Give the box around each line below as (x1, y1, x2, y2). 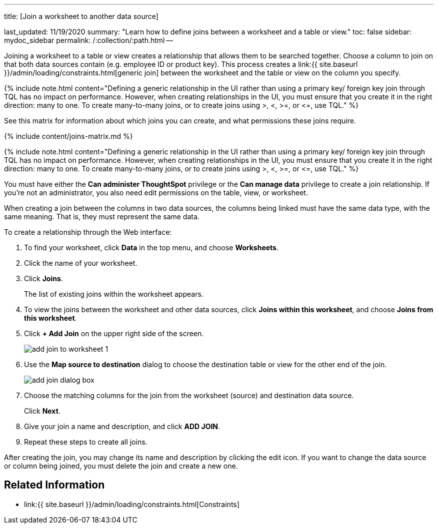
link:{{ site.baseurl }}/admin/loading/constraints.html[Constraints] (24, 500, 239, 509)
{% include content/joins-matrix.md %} (4, 132, 133, 140)
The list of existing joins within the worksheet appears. (24, 290, 203, 298)
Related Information (4, 479, 105, 492)
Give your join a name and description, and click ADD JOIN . (24, 422, 220, 431)
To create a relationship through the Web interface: (4, 228, 172, 236)
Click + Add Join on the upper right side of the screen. (24, 329, 204, 338)
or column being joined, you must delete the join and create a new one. (4, 462, 238, 470)
